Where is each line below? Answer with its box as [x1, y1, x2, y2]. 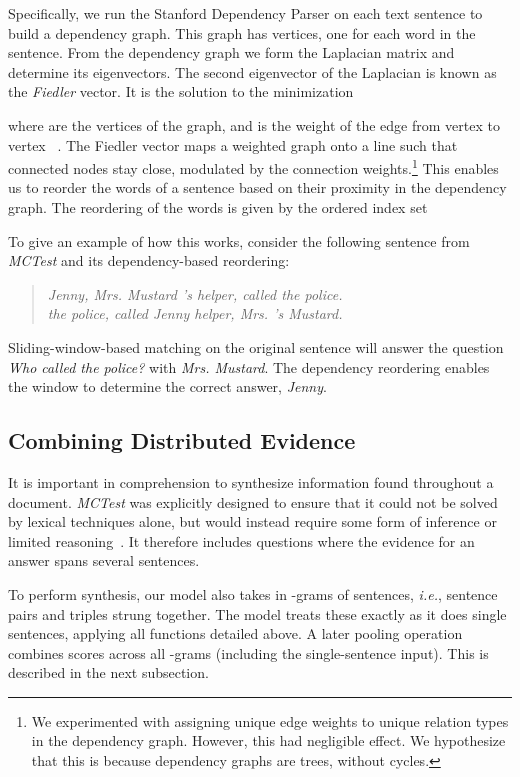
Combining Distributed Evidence [8, 425, 356, 456]
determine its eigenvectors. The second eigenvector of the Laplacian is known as [8, 61, 497, 82]
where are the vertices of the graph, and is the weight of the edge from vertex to [8, 114, 500, 135]
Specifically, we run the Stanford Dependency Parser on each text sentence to [8, 3, 483, 23]
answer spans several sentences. [8, 550, 200, 571]
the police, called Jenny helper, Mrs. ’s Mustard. [47, 303, 343, 324]
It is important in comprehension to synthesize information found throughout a [8, 471, 494, 492]
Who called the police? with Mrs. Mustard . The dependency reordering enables [8, 356, 490, 377]
